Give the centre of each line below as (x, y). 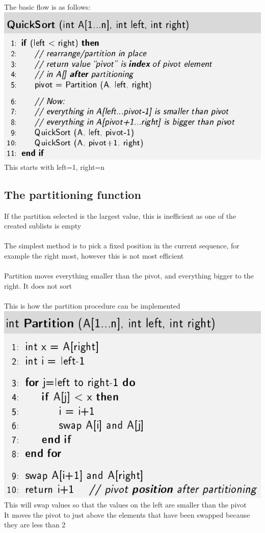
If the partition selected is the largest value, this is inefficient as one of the (120, 215)
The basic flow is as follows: (47, 7)
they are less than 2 (35, 525)
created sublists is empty (43, 226)
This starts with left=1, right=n (55, 167)
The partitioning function (73, 194)
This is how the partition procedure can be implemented (92, 306)
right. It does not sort (38, 285)
